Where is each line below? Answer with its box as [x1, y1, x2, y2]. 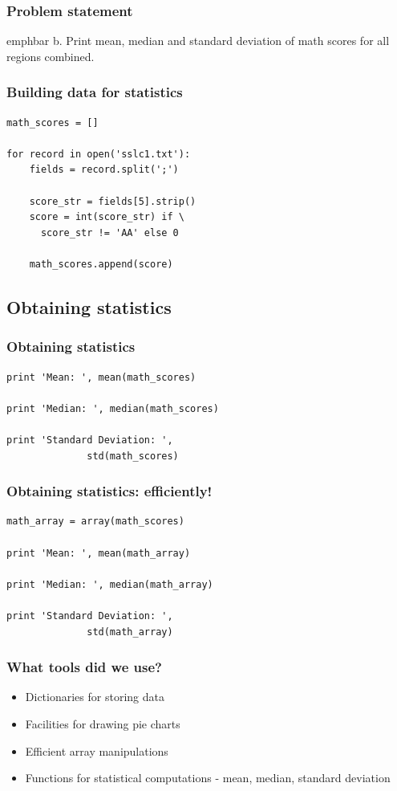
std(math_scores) [87, 450, 179, 462]
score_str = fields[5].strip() [29, 195, 196, 207]
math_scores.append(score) [29, 258, 173, 270]
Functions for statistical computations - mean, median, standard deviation [25, 769, 391, 786]
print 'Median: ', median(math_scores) [6, 402, 219, 414]
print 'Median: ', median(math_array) [6, 578, 213, 590]
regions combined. [6, 47, 95, 64]
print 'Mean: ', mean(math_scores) [6, 371, 196, 383]
